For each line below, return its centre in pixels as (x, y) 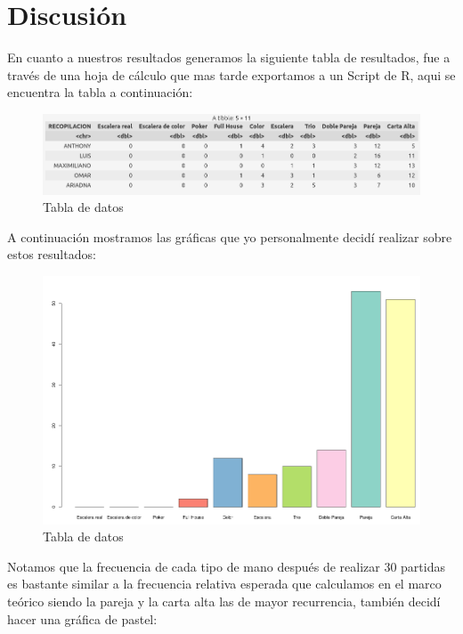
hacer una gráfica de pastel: (82, 618)
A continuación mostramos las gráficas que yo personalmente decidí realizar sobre (230, 236)
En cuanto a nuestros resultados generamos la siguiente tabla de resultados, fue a (229, 57)
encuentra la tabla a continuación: (100, 92)
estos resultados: (52, 254)
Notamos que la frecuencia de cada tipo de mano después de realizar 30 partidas (226, 566)
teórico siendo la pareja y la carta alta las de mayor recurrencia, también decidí (224, 601)
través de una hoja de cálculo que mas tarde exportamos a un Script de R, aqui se (231, 74)
